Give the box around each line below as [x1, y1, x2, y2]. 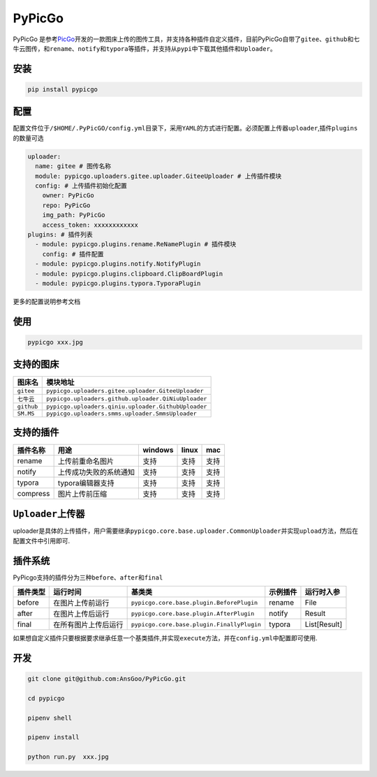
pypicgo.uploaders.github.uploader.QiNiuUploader [46, 395, 207, 402]
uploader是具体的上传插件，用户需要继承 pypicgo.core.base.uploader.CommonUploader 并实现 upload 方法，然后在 [13, 527, 359, 535]
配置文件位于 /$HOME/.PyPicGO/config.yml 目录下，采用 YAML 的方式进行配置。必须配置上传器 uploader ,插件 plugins [13, 124, 358, 133]
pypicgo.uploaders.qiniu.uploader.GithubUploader [46, 403, 207, 411]
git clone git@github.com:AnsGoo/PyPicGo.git [27, 675, 186, 683]
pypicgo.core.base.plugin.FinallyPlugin [131, 621, 262, 628]
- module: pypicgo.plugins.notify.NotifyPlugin [35, 260, 201, 268]
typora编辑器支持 [57, 478, 114, 488]
